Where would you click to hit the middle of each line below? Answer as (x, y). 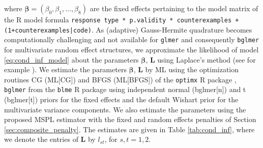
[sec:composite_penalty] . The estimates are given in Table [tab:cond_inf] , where (129, 129)
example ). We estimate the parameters (65, 69)
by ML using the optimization (192, 69)
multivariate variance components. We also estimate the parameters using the (125, 109)
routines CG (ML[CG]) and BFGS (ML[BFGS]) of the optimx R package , (120, 79)
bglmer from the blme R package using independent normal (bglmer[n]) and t (125, 89)
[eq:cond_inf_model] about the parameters (71, 59)
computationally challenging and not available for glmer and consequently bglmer (132, 39)
